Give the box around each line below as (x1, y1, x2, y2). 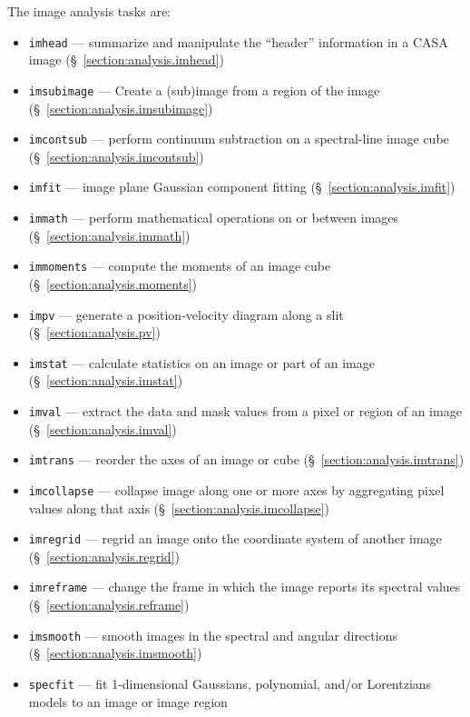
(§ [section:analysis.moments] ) (28, 274, 198, 293)
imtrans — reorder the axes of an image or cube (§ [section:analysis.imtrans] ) (28, 450, 465, 469)
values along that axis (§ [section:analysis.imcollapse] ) (28, 498, 329, 517)
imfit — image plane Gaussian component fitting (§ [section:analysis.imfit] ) (28, 177, 455, 196)
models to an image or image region (28, 692, 228, 711)
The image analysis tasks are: (7, 2, 171, 20)
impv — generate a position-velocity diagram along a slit (28, 304, 344, 324)
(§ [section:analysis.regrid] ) (28, 546, 180, 565)
